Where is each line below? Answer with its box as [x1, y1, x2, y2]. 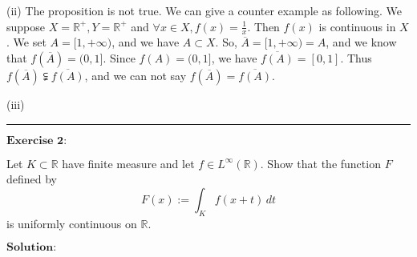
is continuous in [318, 18, 396, 34]
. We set [6, 34, 47, 50]
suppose [6, 18, 45, 34]
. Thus [340, 50, 372, 66]
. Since [103, 50, 136, 66]
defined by [6, 171, 58, 187]
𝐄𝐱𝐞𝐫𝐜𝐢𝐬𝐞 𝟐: [6, 135, 67, 147]
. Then [247, 18, 280, 34]
